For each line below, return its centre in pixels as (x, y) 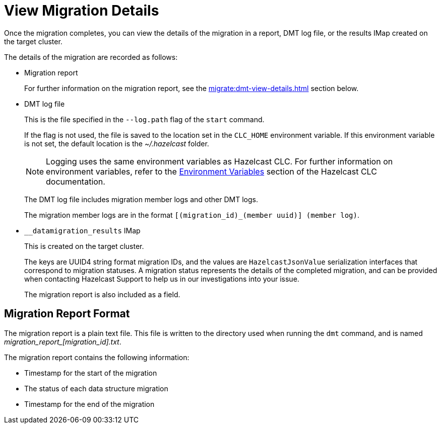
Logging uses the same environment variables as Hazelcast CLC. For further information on (219, 161)
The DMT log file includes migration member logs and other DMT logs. (141, 199)
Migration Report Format (67, 314)
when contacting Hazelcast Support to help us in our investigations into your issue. (162, 279)
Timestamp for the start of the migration (91, 373)
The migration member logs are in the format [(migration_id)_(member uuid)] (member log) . (192, 215)
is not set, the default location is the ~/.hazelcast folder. (117, 143)
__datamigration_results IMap (82, 230)
